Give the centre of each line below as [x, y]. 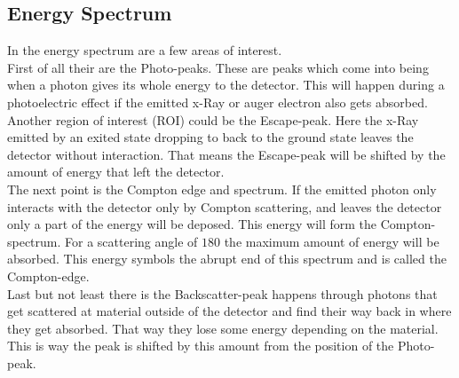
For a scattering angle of [131, 241]
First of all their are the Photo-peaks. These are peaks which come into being [218, 67]
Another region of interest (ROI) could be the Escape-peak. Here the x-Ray [213, 119]
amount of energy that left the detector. [116, 172]
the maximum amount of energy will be [332, 241]
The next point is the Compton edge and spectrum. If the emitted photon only [222, 189]
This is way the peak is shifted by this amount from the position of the [201, 346]
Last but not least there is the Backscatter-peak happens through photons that [222, 293]
